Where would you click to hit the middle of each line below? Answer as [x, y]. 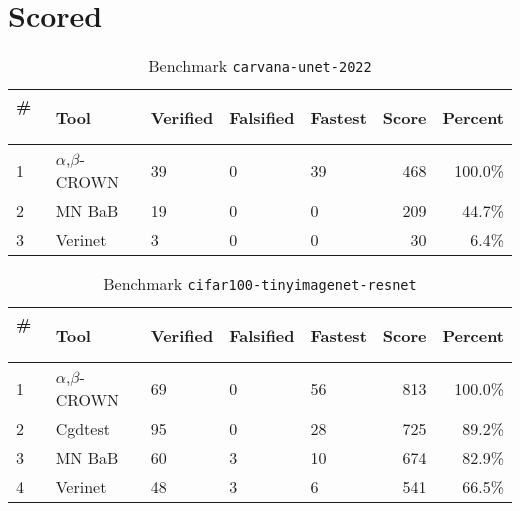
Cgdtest [82, 429]
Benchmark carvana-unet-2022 [260, 66]
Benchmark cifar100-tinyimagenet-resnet [260, 284]
